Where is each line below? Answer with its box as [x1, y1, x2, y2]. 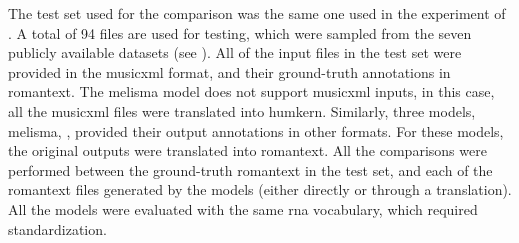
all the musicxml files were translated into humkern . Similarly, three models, [8, 100, 476, 121]
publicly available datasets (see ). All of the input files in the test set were [8, 42, 462, 63]
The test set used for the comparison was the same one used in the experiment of [8, 3, 506, 23]
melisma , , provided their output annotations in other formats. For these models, [8, 120, 504, 141]
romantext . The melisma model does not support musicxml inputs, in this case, [8, 81, 495, 102]
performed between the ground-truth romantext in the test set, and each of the [8, 159, 493, 180]
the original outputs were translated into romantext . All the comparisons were [8, 140, 487, 161]
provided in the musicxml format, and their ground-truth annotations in [8, 61, 451, 82]
